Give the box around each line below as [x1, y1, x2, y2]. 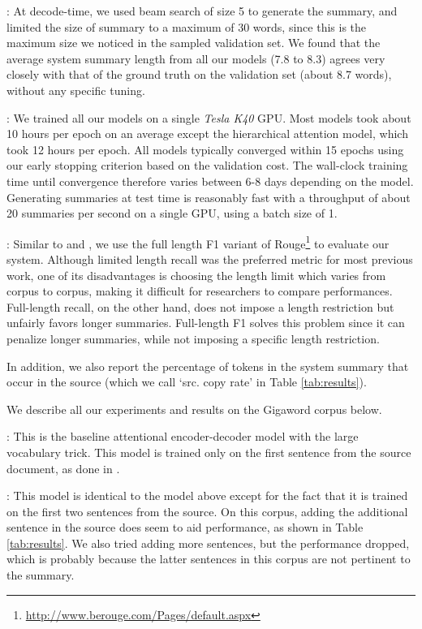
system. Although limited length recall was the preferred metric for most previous [6, 250, 413, 267]
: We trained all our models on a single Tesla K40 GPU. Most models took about [6, 109, 411, 126]
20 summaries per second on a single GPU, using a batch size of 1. [6, 205, 338, 222]
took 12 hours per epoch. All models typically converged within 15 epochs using [6, 140, 404, 157]
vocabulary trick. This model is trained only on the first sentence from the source [6, 443, 411, 460]
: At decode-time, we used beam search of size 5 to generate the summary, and [6, 2, 398, 19]
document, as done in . [6, 459, 120, 476]
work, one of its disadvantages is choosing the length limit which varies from [6, 266, 386, 283]
